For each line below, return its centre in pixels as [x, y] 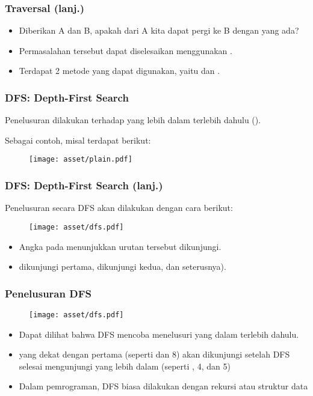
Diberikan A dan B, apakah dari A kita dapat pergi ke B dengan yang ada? [159, 30]
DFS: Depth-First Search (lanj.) [84, 185]
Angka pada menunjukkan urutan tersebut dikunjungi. [120, 246]
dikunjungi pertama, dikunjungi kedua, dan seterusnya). [122, 267]
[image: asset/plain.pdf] [81, 160]
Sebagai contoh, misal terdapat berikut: [78, 140]
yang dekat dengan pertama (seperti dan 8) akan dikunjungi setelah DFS [154, 354]
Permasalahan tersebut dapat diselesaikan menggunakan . [126, 50]
